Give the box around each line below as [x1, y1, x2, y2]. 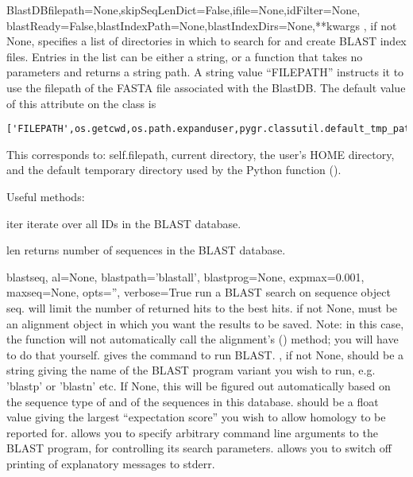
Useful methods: [6, 188, 85, 204]
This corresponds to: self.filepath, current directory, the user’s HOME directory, [6, 145, 395, 162]
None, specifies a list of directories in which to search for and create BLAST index [6, 33, 407, 49]
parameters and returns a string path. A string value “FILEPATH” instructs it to [6, 64, 404, 80]
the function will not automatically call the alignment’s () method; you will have [6, 331, 399, 347]
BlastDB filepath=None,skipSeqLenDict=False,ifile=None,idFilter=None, [6, 2, 361, 17]
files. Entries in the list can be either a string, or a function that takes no [6, 48, 363, 64]
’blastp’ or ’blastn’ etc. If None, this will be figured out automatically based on [6, 377, 391, 394]
